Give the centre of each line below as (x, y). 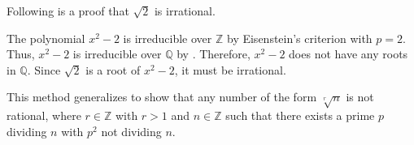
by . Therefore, (214, 54)
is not (360, 97)
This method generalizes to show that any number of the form (162, 97)
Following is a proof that (68, 11)
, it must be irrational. (230, 69)
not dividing (131, 131)
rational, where (44, 115)
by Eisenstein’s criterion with (299, 38)
